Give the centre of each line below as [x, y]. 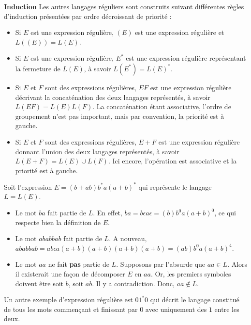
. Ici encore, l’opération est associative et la [172, 161]
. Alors [237, 264]
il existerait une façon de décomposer [70, 273]
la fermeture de [38, 68]
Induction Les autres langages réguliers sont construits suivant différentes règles [124, 6]
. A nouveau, [128, 238]
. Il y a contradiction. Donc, [133, 283]
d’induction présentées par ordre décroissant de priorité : [88, 16]
